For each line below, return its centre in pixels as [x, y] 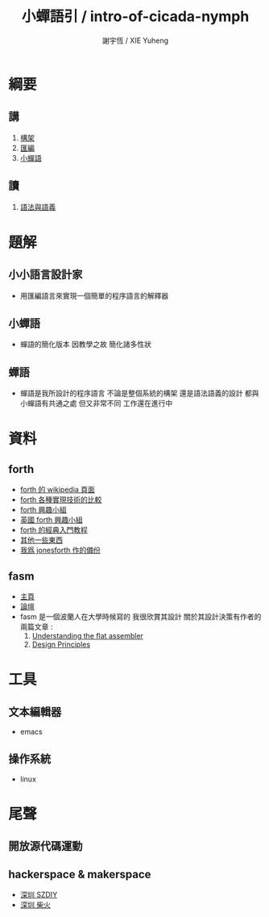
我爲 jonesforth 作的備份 [60, 551]
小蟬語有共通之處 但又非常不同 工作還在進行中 [96, 404]
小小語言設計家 [46, 275]
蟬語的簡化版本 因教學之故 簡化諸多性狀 [85, 345]
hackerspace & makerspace [80, 874]
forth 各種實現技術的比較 [61, 500]
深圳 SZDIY [39, 895]
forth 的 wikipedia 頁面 [57, 490]
